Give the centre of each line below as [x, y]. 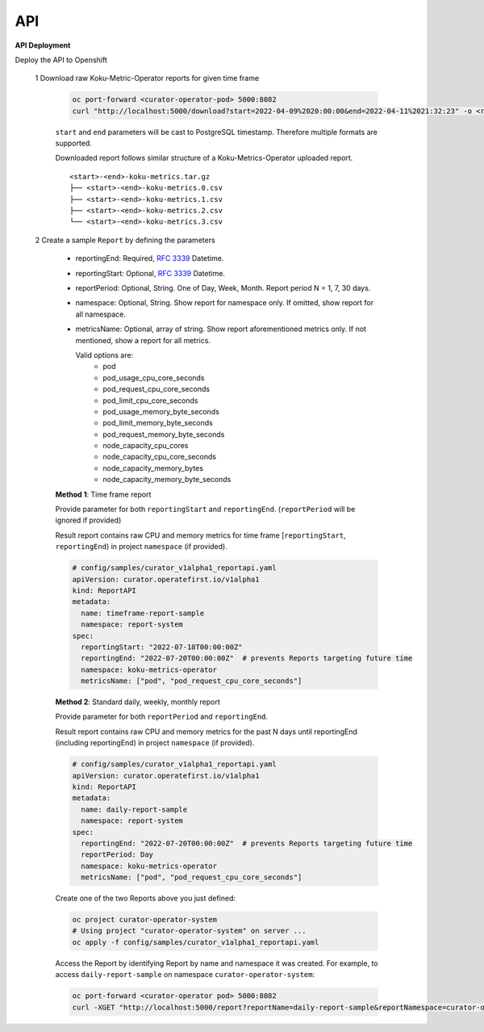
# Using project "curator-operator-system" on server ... [189, 931]
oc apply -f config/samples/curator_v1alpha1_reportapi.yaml [196, 942]
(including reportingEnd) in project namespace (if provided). [155, 743]
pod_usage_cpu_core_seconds [154, 378]
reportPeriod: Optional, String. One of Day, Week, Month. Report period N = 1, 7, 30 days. [223, 287]
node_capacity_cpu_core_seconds [160, 457]
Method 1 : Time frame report [103, 494]
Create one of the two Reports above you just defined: [146, 898]
